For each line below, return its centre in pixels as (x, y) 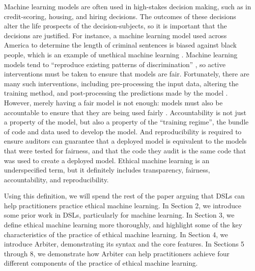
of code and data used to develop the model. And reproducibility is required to (123, 131)
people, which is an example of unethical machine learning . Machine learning (121, 54)
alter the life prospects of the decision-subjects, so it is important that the (115, 26)
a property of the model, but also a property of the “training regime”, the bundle (126, 122)
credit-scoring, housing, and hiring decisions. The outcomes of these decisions (120, 16)
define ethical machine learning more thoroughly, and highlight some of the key (123, 225)
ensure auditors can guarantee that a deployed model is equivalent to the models (125, 141)
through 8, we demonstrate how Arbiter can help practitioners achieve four (117, 253)
